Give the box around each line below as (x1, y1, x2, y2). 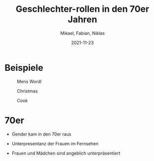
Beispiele (4, 62, 43, 73)
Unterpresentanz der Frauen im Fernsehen (11, 140, 99, 146)
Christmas (17, 88, 38, 94)
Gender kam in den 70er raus (11, 131, 72, 137)
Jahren (68, 14, 97, 25)
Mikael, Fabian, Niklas (60, 30, 105, 36)
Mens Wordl (17, 78, 41, 84)
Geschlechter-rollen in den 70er (15, 3, 150, 15)
